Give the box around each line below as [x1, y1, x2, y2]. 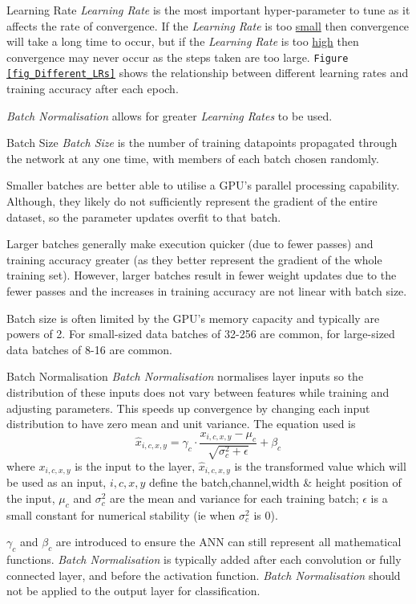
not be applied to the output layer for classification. [6, 582, 261, 599]
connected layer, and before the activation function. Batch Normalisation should [6, 566, 401, 583]
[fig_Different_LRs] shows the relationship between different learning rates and [6, 64, 409, 81]
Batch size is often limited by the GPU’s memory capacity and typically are [6, 309, 380, 326]
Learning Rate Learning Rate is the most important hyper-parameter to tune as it [6, 2, 410, 18]
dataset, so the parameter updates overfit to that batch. [6, 208, 281, 225]
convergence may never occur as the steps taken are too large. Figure [6, 48, 349, 65]
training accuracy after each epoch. [6, 80, 179, 97]
